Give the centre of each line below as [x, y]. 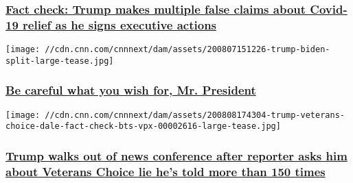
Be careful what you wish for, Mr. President [131, 90]
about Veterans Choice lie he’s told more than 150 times [166, 171]
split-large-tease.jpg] [60, 61]
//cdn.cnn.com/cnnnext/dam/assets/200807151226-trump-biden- [187, 50]
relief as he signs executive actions [120, 24]
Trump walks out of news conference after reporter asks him [176, 155]
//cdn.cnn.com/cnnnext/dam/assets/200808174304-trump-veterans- [195, 115]
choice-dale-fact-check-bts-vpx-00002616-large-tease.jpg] [143, 126]
